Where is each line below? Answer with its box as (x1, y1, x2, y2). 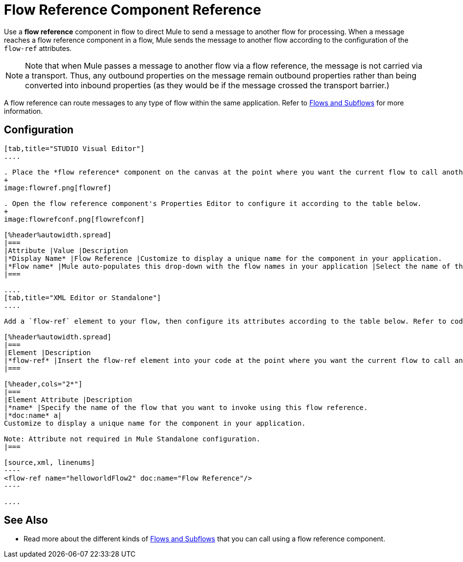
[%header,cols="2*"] (4, 380, 83, 388)
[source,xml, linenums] (4, 458, 95, 466)
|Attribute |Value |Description (4, 246, 128, 255)
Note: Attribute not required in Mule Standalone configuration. (4, 434, 260, 443)
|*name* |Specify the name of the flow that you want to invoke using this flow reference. (4, 403, 368, 411)
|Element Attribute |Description (4, 395, 132, 404)
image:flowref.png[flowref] (4, 183, 112, 192)
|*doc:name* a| (4, 411, 62, 419)
